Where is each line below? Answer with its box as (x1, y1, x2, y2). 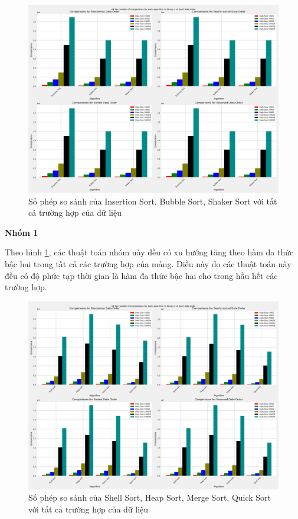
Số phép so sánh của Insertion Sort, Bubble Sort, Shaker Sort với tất (28, 194, 277, 207)
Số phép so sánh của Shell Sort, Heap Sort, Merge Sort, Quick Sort (28, 491, 271, 504)
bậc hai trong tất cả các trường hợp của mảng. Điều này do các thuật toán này (5, 257, 292, 270)
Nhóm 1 (5, 226, 38, 238)
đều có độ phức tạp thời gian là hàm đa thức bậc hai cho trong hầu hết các (5, 269, 278, 281)
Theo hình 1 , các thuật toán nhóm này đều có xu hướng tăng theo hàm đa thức (5, 246, 294, 258)
